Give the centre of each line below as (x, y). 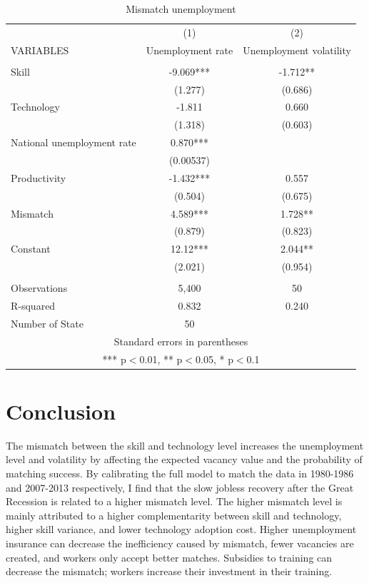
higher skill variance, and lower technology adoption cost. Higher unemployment (181, 529)
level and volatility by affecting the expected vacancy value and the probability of (184, 459)
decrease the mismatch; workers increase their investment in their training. (169, 571)
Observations (39, 288)
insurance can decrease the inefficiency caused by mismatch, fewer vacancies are (180, 543)
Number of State (47, 323)
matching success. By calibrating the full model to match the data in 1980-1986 (180, 473)
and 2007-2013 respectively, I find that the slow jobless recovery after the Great (180, 487)
